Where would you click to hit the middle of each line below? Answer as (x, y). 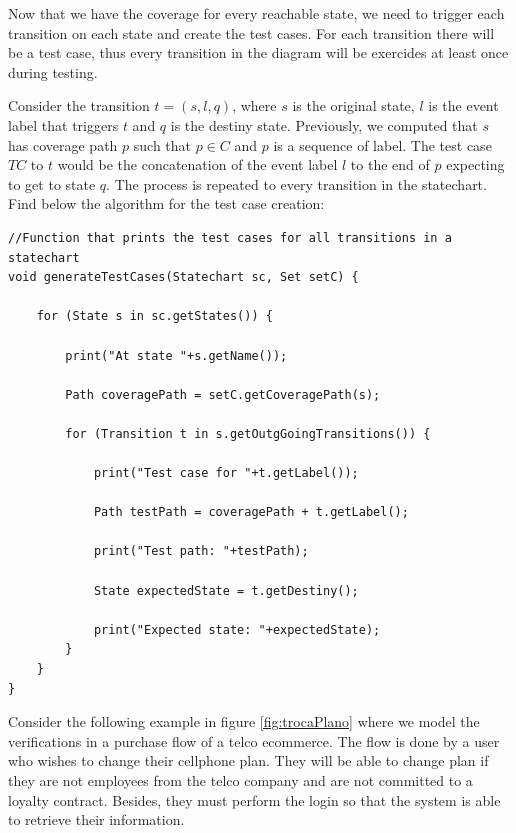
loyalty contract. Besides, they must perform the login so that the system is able (254, 799)
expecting (475, 164)
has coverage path (63, 144)
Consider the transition (79, 105)
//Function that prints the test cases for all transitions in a (230, 237)
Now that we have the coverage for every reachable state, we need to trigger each (256, 13)
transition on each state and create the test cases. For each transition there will (251, 32)
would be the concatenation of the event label (197, 164)
